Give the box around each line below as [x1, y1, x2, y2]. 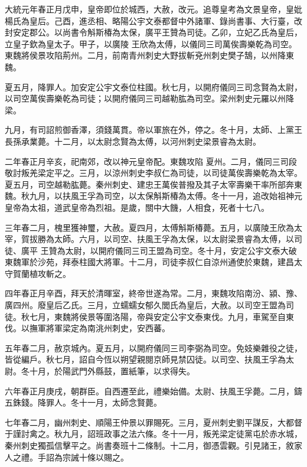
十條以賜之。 [79, 450, 129, 463]
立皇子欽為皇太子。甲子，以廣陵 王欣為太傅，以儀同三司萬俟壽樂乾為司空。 [5, 37, 297, 50]
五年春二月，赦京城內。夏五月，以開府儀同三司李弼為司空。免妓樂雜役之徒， [5, 341, 302, 354]
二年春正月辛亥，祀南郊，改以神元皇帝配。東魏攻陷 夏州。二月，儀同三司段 [5, 155, 297, 167]
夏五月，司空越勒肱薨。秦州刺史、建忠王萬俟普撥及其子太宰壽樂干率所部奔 [5, 178, 294, 190]
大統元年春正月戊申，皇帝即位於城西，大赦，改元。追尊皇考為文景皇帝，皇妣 [5, 3, 302, 15]
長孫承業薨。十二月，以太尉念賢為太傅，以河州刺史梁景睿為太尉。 [5, 135, 261, 147]
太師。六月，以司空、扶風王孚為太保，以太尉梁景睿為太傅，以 [54, 233, 294, 245]
